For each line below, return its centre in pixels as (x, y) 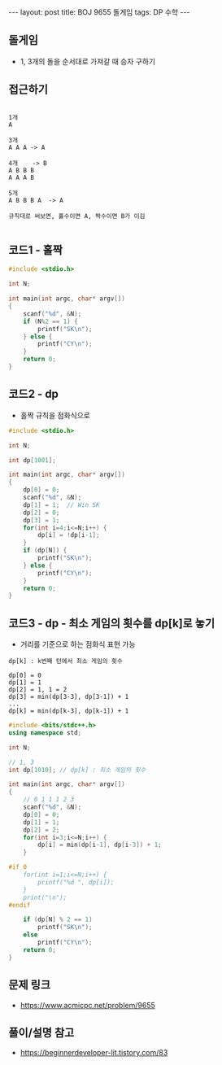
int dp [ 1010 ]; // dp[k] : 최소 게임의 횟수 (77, 770)
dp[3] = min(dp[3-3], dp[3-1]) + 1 (69, 697)
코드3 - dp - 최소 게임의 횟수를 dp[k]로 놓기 (112, 623)
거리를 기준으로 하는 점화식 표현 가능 (78, 644)
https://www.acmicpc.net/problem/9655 (88, 1005)
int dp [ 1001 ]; (33, 460)
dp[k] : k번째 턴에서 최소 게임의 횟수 (66, 661)
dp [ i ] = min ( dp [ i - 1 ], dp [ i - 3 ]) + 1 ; (100, 845)
